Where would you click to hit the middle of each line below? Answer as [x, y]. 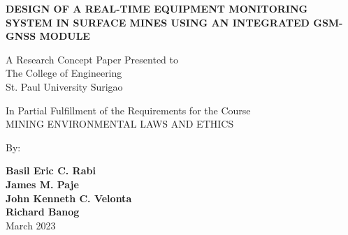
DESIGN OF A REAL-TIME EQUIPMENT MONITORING [157, 8]
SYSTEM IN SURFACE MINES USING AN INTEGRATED [158, 22]
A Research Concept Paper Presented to [92, 59]
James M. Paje [42, 184]
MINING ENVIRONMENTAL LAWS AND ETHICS [120, 124]
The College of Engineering [64, 73]
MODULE [65, 36]
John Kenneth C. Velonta [69, 198]
